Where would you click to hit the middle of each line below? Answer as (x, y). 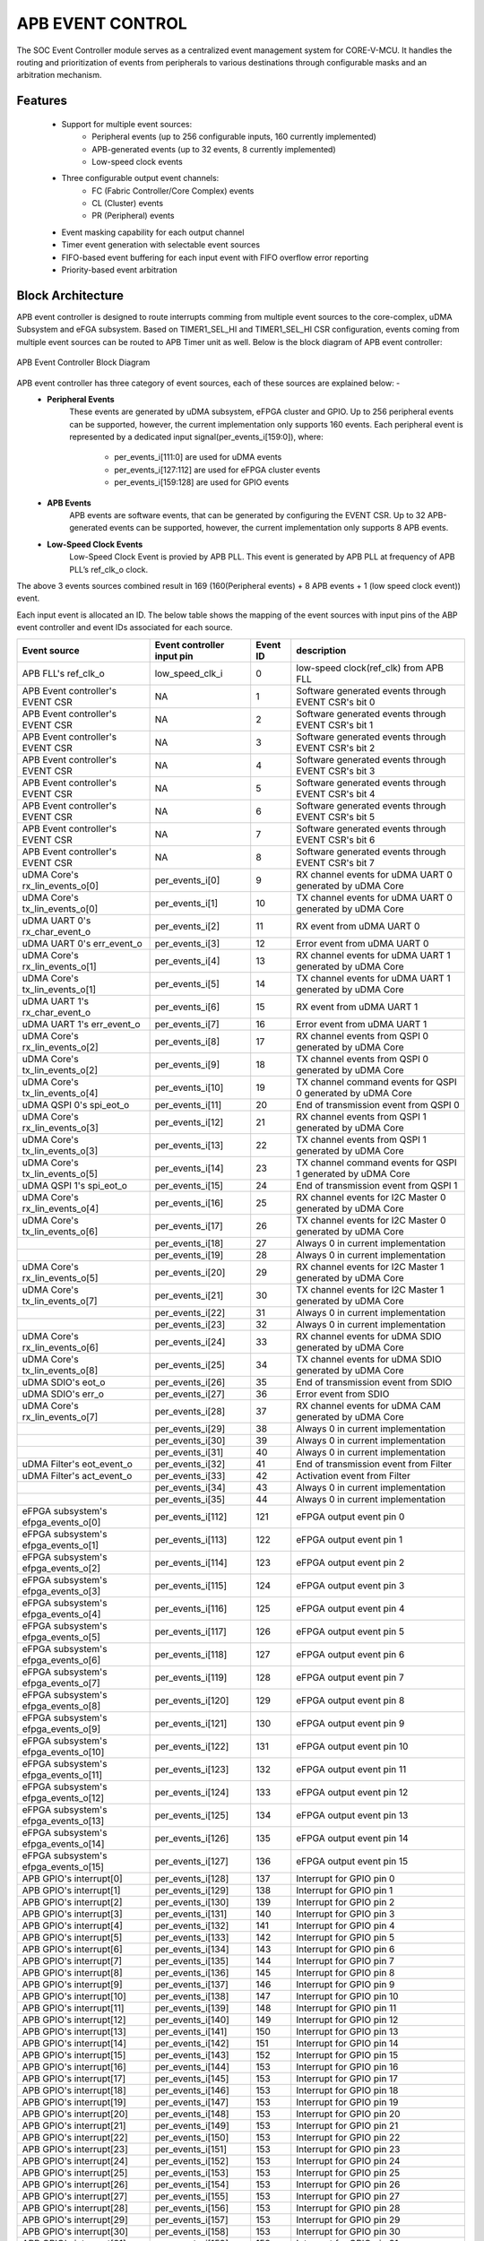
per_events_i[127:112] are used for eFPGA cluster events (217, 470)
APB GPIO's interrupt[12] (74, 2020)
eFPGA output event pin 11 (351, 1769)
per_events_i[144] (192, 2066)
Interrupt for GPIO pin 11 (346, 2008)
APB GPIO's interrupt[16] (74, 2066)
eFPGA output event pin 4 (350, 1608)
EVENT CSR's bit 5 (336, 817)
